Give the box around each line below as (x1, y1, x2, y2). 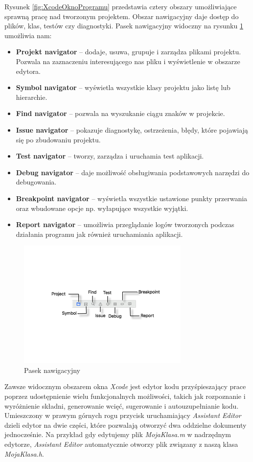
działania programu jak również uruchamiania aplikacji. (16, 229, 183, 239)
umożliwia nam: (4, 30, 52, 40)
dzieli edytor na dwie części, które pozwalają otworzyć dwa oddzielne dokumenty (4, 419, 247, 430)
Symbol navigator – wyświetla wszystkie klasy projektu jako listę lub (16, 82, 230, 92)
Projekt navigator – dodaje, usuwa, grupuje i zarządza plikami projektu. (16, 46, 241, 57)
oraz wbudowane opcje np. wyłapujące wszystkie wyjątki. (16, 203, 188, 213)
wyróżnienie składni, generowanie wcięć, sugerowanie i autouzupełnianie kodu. (4, 400, 239, 411)
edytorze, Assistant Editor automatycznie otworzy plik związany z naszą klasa (4, 439, 238, 449)
